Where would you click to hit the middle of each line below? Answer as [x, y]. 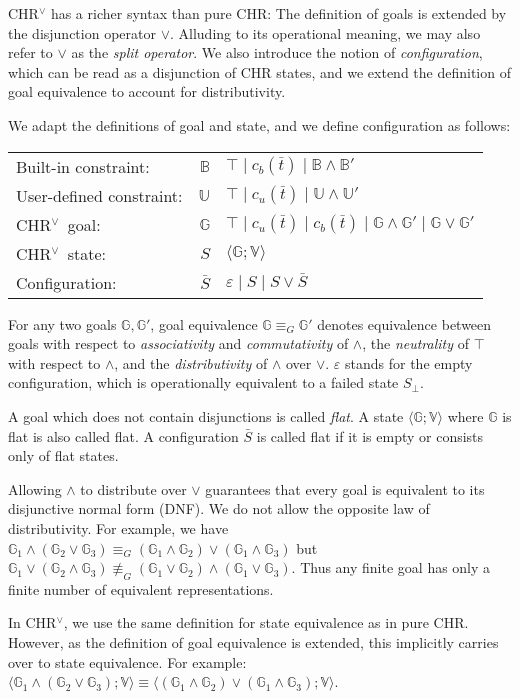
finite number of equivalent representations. [141, 588]
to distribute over [133, 488]
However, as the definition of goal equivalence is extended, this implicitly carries [253, 642]
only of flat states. [63, 455]
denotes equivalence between [404, 323]
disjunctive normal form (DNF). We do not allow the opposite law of [219, 508]
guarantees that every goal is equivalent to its [345, 488]
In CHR [32, 622]
